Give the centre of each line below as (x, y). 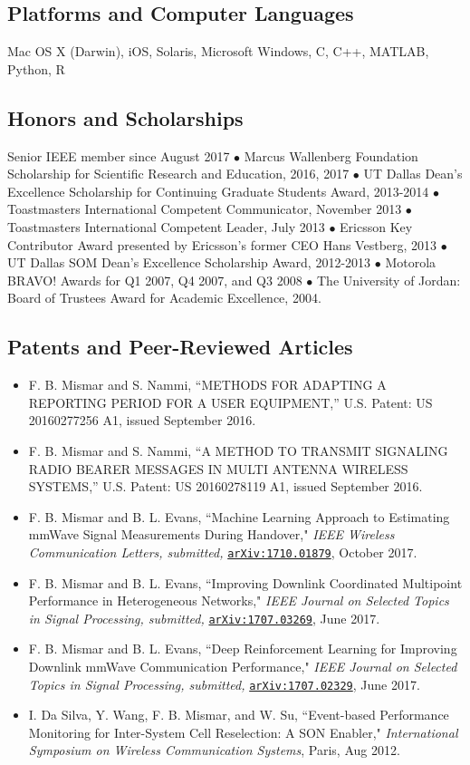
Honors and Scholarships (125, 117)
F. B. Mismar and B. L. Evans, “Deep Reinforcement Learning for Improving (243, 649)
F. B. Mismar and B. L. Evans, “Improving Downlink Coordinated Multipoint (245, 582)
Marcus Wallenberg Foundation (331, 155)
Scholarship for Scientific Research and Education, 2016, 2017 (178, 174)
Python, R (36, 68)
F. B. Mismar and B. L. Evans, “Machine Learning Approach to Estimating (239, 516)
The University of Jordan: (388, 280)
